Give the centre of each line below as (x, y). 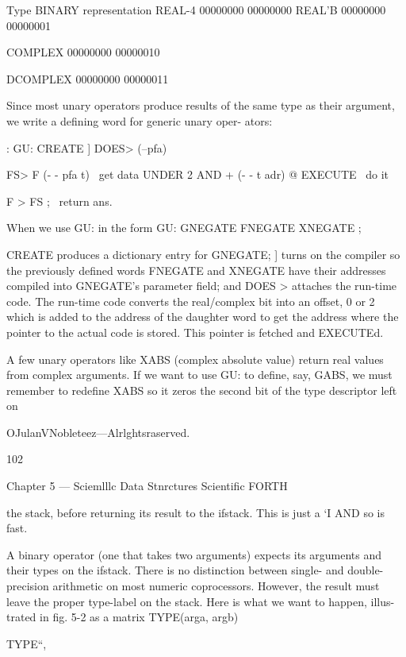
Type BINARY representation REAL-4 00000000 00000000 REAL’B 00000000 (196, 10)
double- (366, 570)
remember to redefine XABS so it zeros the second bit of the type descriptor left (202, 390)
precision (28, 586)
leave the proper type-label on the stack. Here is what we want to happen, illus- (201, 601)
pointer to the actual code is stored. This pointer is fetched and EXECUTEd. (195, 332)
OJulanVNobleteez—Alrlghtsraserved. (98, 432)
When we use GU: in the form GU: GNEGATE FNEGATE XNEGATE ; (184, 228)
